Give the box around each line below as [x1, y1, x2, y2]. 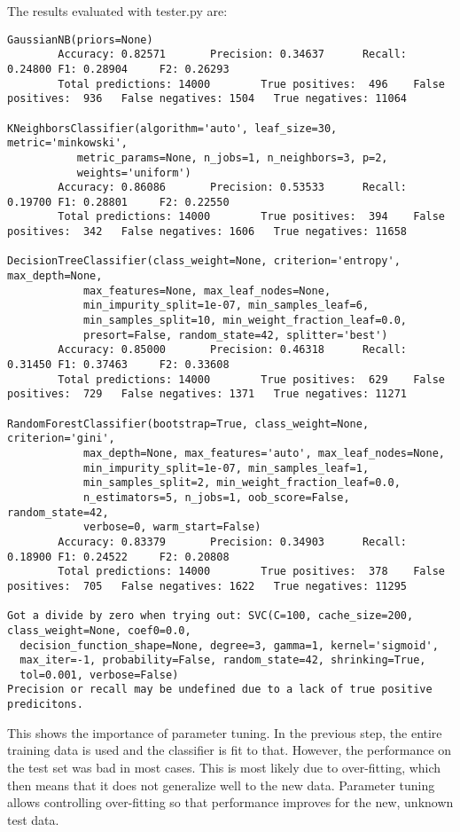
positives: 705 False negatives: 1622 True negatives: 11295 [7, 579, 408, 593]
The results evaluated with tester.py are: [7, 2, 228, 20]
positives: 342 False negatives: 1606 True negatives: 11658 [7, 225, 408, 239]
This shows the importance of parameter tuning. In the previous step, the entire [7, 723, 442, 742]
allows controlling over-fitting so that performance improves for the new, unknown [7, 793, 454, 812]
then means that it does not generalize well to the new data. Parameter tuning [7, 775, 435, 794]
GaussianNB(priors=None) [7, 33, 153, 46]
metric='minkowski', [7, 137, 129, 150]
